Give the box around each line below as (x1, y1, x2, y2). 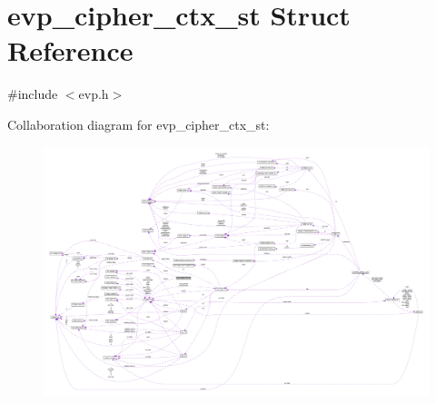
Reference (7, 32, 134, 69)
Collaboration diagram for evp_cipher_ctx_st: (7, 114, 270, 133)
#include (7, 84, 58, 103)
